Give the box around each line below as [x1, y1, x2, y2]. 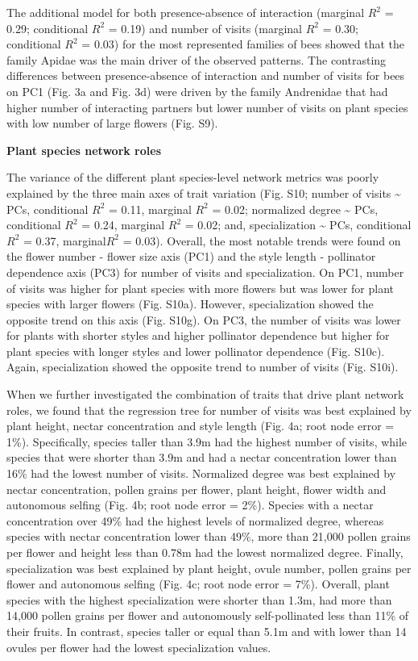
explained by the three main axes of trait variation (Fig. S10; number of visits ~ [6, 184, 401, 201]
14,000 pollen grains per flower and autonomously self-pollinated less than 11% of [6, 607, 409, 624]
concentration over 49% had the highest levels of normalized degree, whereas [6, 512, 384, 529]
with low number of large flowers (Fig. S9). [6, 115, 218, 132]
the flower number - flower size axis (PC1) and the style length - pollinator [6, 248, 376, 265]
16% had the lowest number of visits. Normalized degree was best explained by [6, 465, 396, 482]
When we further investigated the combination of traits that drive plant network [6, 386, 404, 403]
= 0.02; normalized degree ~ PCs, [212, 200, 379, 217]
